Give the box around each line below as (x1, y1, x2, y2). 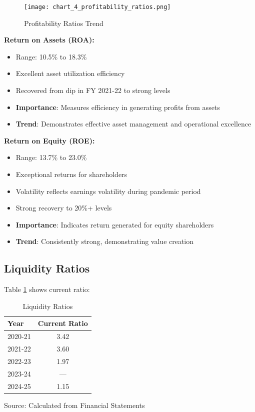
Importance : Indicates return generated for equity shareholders (15, 219, 214, 229)
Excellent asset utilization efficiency (15, 68, 125, 78)
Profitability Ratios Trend (24, 17, 103, 28)
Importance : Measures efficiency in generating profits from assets (15, 101, 220, 112)
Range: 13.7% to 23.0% (15, 152, 87, 162)
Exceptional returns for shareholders (15, 169, 127, 179)
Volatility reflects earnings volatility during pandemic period (15, 185, 201, 196)
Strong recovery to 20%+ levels (15, 202, 112, 213)
